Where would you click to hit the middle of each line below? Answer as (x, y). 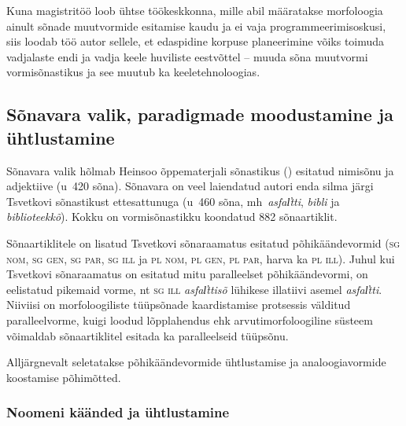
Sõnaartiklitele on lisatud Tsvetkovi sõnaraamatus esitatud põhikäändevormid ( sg (203, 242)
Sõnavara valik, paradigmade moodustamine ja (200, 114)
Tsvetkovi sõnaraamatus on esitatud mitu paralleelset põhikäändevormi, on (187, 274)
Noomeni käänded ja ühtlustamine (118, 412)
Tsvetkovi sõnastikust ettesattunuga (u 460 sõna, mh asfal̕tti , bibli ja (173, 201)
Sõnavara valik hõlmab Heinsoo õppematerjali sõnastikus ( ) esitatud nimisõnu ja (200, 170)
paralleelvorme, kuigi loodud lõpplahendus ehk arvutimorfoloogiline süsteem (190, 319)
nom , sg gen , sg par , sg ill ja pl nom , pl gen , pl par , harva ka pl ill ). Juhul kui (201, 258)
